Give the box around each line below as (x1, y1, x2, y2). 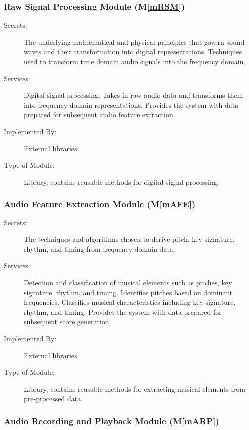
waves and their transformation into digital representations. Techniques (24, 46, 242, 57)
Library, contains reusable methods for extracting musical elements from (24, 383, 245, 394)
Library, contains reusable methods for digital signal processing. (24, 176, 219, 187)
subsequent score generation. (24, 316, 111, 327)
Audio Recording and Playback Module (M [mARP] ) (4, 414, 219, 427)
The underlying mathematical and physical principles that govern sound (24, 36, 245, 47)
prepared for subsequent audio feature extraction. (24, 109, 175, 120)
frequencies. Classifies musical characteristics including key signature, (24, 297, 236, 307)
